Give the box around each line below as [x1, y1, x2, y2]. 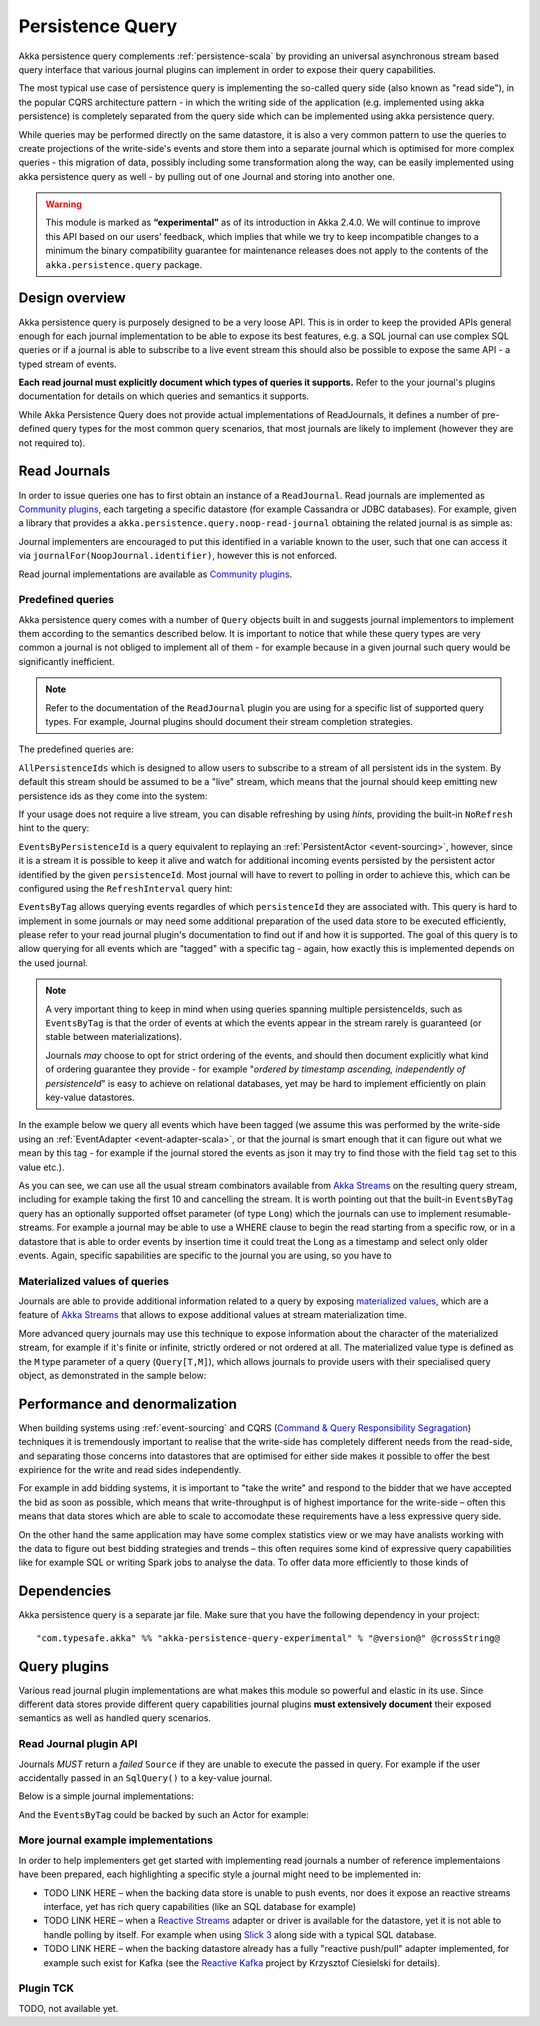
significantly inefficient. [18, 655, 115, 667]
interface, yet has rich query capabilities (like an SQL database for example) [43, 1901, 357, 1913]
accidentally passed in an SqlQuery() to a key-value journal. [18, 1771, 273, 1784]
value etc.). [18, 1161, 65, 1173]
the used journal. [18, 956, 89, 969]
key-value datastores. [45, 1091, 135, 1103]
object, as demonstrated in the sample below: [18, 1369, 207, 1381]
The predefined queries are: [18, 743, 134, 755]
